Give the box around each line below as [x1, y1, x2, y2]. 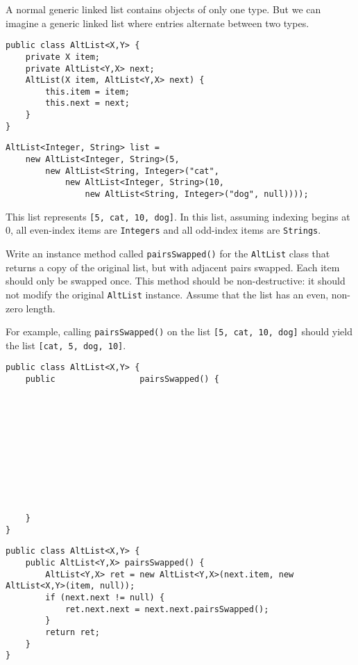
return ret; [45, 627, 101, 637]
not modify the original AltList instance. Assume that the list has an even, [6, 287, 329, 301]
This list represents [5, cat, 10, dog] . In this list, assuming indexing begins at [6, 209, 350, 223]
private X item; [25, 51, 101, 62]
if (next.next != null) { [45, 592, 165, 602]
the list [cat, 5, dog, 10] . [6, 337, 126, 352]
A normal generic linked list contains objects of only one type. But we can [6, 2, 321, 16]
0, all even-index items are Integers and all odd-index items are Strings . [6, 223, 321, 237]
